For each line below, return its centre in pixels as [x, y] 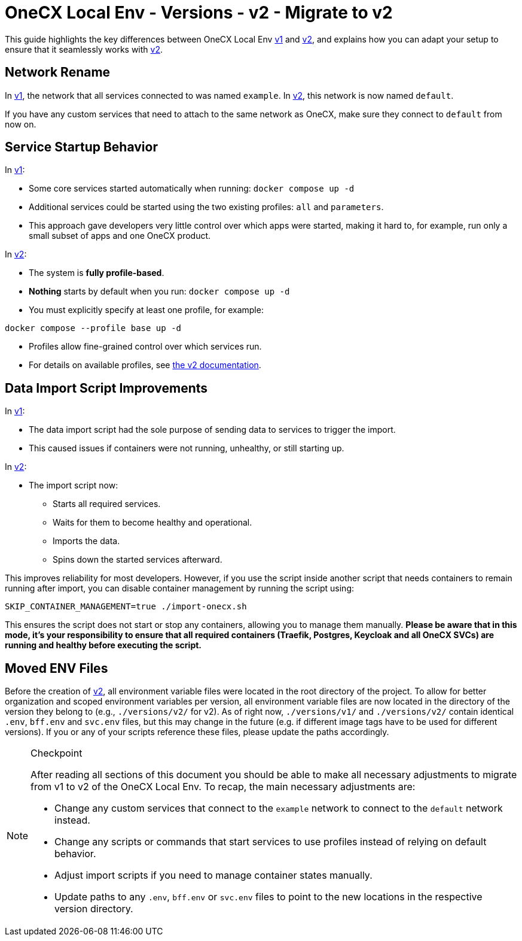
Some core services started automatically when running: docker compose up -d [192, 189]
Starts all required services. [107, 504]
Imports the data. [86, 541]
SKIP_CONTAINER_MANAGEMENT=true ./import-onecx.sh [126, 607]
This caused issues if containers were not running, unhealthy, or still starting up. [187, 448]
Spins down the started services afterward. [138, 560]
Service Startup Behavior [81, 147]
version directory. [94, 909]
